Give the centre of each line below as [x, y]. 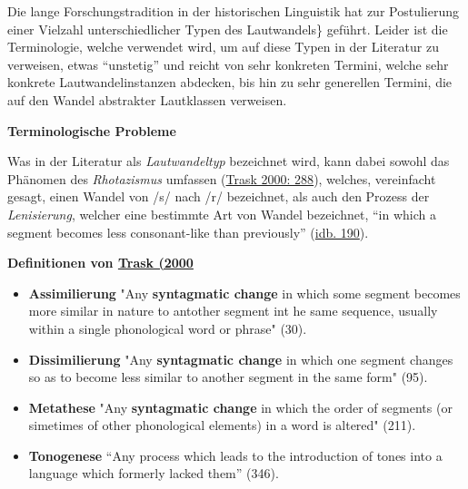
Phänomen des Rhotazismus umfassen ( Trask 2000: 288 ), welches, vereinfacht [222, 178]
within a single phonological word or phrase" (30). [168, 328]
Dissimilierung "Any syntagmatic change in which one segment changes [241, 359]
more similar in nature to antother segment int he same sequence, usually [233, 311]
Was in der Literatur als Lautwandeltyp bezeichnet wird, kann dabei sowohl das [229, 161]
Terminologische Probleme [92, 130]
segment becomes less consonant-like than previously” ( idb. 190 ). [188, 232]
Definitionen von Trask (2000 [100, 263]
